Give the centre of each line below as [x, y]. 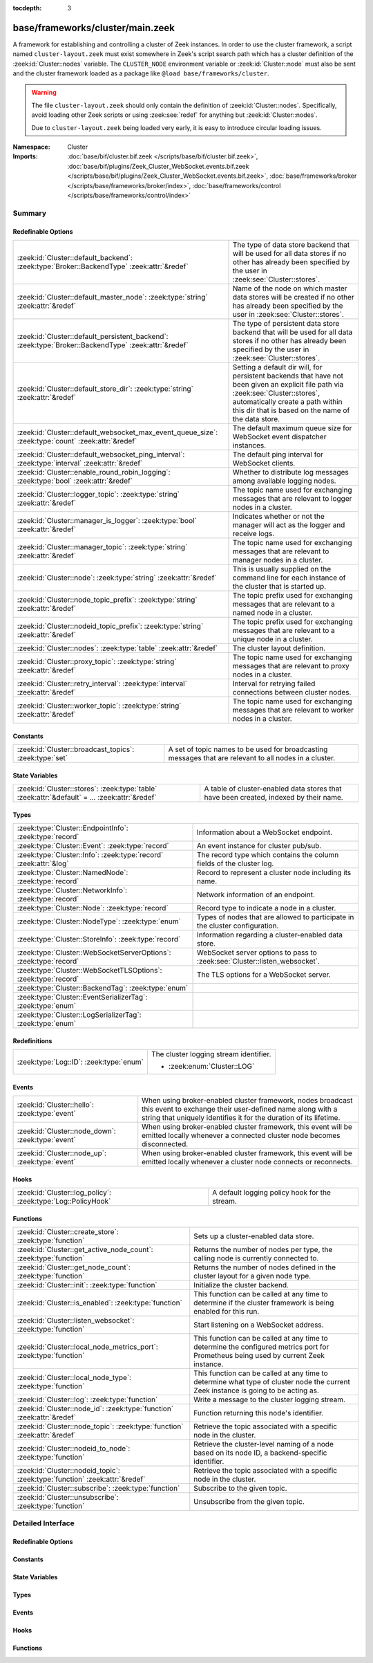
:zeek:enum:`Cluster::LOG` [211, 1066]
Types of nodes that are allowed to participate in [276, 917]
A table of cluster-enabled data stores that [273, 789]
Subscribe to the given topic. [240, 1488]
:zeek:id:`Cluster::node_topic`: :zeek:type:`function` [100, 1426]
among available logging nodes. [284, 481]
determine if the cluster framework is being [264, 1303]
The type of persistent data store [286, 323]
